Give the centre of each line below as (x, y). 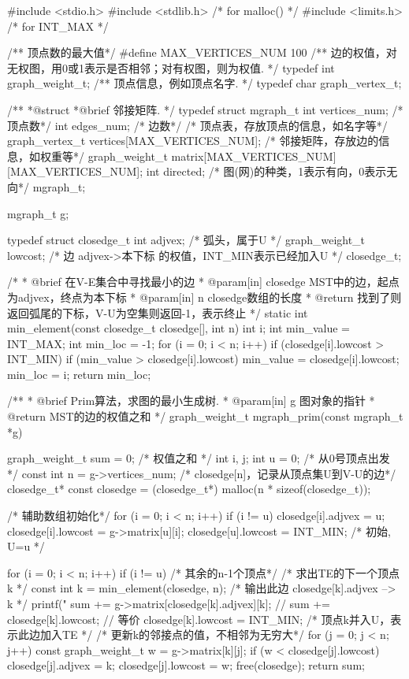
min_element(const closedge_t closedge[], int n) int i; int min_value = (178, 328)
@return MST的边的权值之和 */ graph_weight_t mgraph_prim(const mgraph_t (205, 416)
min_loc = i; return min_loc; (79, 374)
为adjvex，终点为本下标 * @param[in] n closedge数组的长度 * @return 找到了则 (204, 297)
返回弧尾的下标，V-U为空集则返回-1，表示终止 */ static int (158, 312)
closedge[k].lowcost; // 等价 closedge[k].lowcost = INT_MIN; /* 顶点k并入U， (199, 619)
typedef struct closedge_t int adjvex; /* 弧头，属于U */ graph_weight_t (186, 240)
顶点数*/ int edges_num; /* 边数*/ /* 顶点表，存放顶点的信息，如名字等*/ (197, 125)
